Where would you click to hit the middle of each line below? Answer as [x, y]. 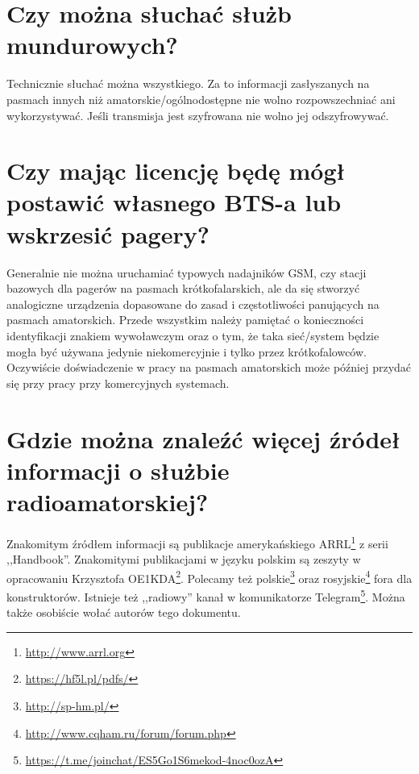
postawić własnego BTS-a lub [174, 202]
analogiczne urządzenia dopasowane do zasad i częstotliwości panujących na [193, 304]
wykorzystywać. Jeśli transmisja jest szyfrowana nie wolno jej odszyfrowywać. [198, 115]
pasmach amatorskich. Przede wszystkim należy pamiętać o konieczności [185, 320]
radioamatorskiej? [108, 501]
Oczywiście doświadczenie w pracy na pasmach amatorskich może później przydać [209, 367]
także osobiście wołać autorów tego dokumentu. [124, 612]
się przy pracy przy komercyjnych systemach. [118, 383]
